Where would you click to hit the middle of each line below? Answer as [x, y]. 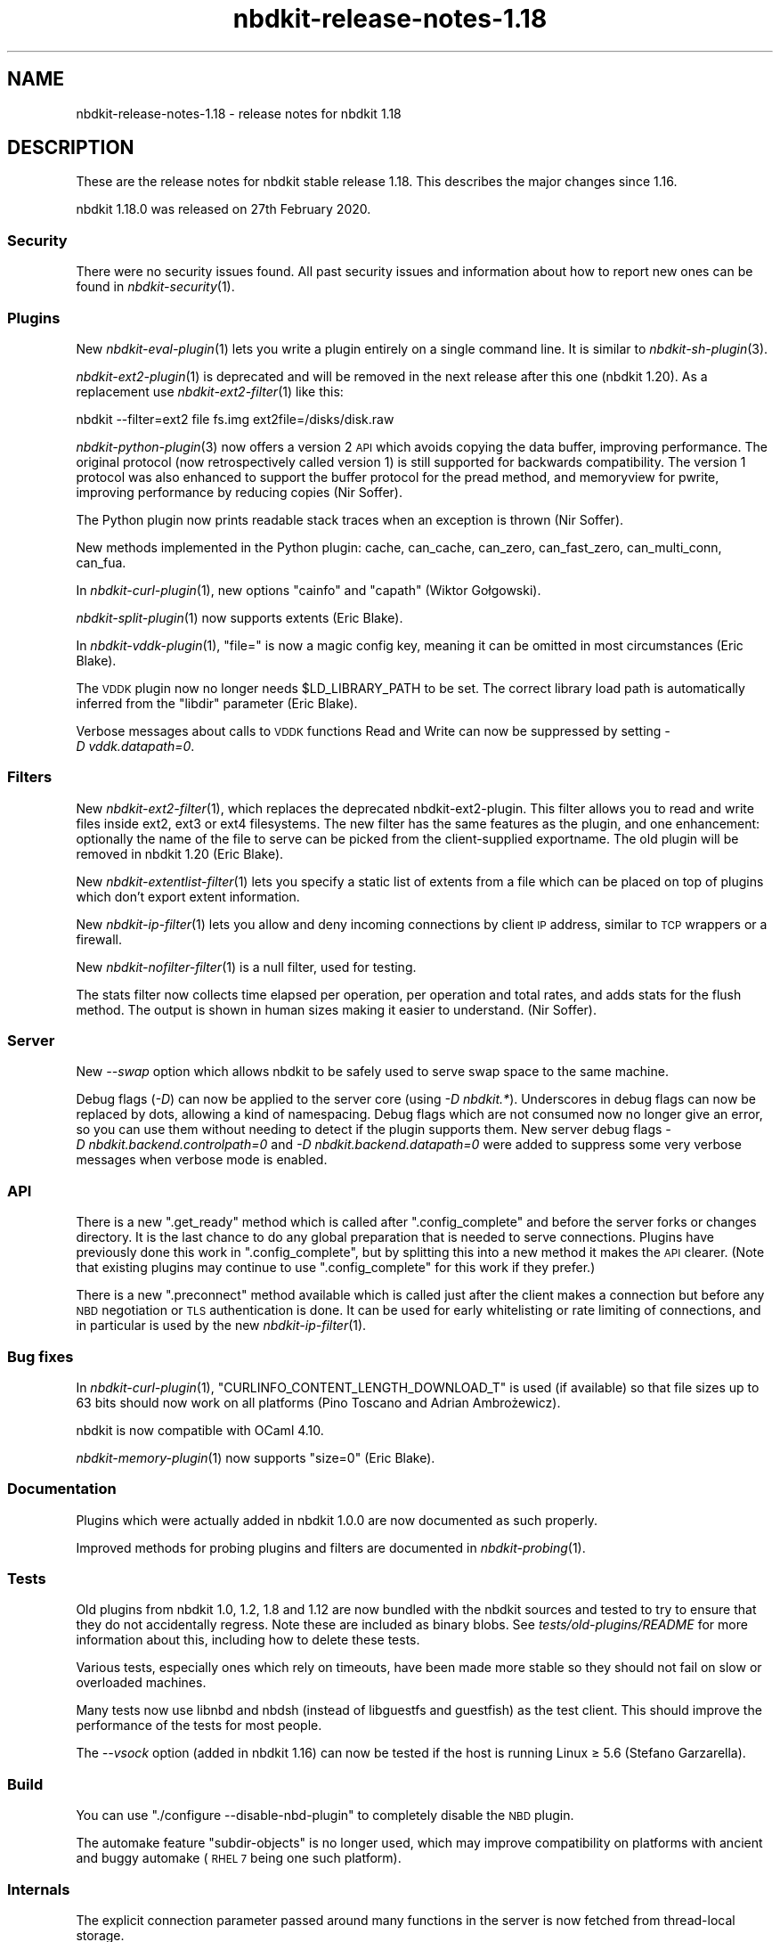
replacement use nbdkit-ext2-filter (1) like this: [210, 391]
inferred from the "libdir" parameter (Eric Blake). [217, 703]
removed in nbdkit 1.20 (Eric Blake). [180, 853]
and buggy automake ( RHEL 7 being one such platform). [239, 1858]
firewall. [99, 939]
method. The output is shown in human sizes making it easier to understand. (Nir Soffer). [336, 1009]
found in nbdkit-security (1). [155, 287]
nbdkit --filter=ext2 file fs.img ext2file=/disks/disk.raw [235, 419]
